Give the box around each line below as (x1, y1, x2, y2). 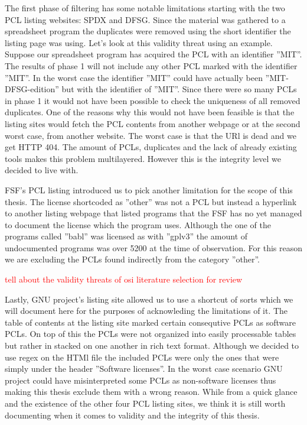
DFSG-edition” (5, 83, 59, 95)
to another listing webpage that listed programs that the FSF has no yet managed (5, 207, 302, 219)
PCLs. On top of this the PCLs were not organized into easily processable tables (5, 327, 296, 340)
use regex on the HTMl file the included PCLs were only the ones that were (5, 351, 279, 363)
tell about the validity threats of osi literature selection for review (5, 273, 243, 286)
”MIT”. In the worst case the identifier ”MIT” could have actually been (5, 71, 263, 83)
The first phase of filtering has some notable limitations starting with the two (5, 2, 285, 14)
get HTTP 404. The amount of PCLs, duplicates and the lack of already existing (5, 141, 297, 153)
